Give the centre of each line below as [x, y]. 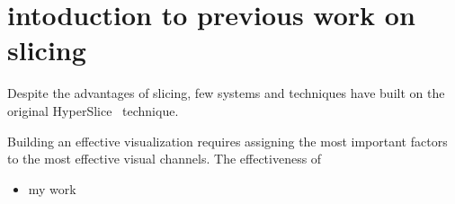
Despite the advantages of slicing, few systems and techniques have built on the [226, 93]
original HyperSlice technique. [93, 110]
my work [52, 188]
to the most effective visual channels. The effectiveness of [165, 159]
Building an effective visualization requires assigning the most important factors [227, 141]
